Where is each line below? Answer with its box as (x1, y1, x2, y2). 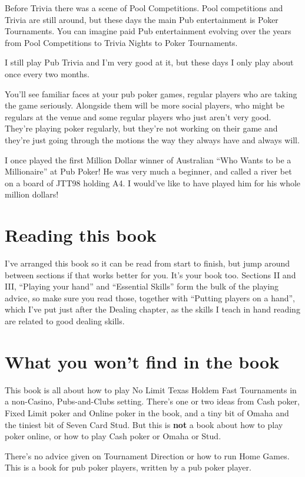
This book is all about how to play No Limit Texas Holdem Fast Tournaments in (5, 383, 297, 396)
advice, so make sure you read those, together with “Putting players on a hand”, (5, 291, 295, 304)
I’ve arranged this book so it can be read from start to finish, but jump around (5, 257, 290, 269)
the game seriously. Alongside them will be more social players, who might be (5, 99, 284, 111)
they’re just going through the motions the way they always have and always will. (5, 133, 300, 146)
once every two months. (5, 67, 89, 80)
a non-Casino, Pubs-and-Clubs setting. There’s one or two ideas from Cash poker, (5, 395, 300, 407)
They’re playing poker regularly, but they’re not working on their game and (5, 122, 278, 134)
